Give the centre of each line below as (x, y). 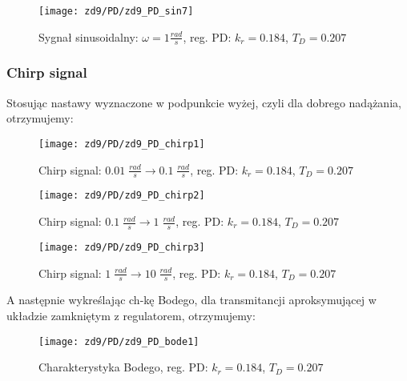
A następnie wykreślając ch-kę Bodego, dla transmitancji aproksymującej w (191, 300)
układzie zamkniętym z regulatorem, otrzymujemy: (131, 315)
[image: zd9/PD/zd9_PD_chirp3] (122, 247)
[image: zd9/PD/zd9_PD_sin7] (116, 11)
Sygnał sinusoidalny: (89, 36)
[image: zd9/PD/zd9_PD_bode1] (119, 341)
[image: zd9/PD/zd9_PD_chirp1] (122, 144)
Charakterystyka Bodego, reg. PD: (123, 367)
